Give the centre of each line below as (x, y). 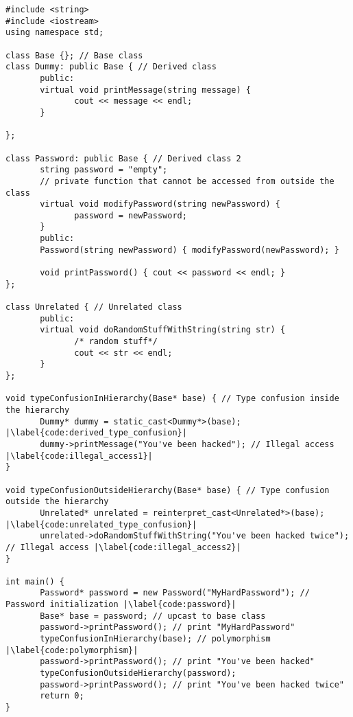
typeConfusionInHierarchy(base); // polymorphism (155, 639)
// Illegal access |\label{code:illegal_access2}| (123, 547)
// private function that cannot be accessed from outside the (187, 181)
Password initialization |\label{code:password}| (121, 605)
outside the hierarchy (57, 502)
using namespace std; (55, 33)
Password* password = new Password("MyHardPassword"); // (175, 593)
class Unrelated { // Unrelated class (94, 307)
